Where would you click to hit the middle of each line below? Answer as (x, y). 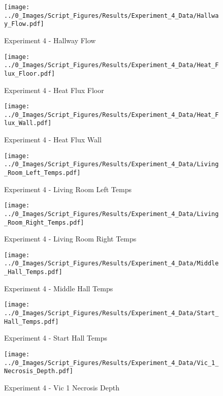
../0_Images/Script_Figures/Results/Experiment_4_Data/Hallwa (112, 16)
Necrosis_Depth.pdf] (39, 371)
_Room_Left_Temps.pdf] (42, 173)
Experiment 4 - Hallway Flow (50, 40)
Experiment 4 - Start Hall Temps (56, 338)
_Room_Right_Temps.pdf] (44, 222)
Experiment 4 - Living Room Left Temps (68, 189)
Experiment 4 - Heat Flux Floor (54, 90)
